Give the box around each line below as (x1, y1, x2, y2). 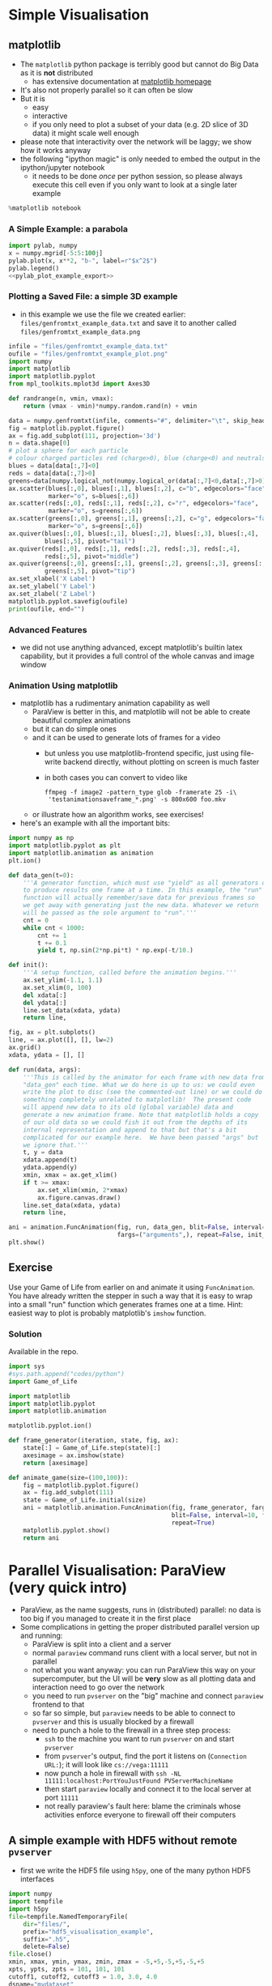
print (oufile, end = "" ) (8, 605, 85, 613)
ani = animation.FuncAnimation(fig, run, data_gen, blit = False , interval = (8, 1223, 266, 1232)
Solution (8, 1328, 43, 1340)
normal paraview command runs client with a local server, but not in (32, 1648, 257, 1658)
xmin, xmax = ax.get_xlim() (23, 1171, 117, 1179)
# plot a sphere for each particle (8, 447, 129, 455)
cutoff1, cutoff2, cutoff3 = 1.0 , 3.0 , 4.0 (8, 1972, 158, 1981)
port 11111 (44, 1792, 79, 1803)
